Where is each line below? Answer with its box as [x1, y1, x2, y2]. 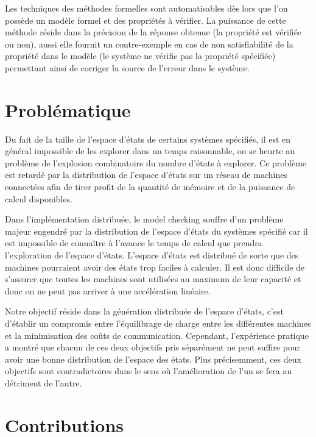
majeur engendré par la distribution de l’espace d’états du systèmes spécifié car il [5, 224, 308, 237]
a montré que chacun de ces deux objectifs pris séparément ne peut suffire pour [5, 341, 301, 354]
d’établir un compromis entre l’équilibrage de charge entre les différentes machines [5, 317, 311, 329]
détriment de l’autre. [5, 376, 82, 389]
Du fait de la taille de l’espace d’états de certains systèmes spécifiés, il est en [5, 132, 291, 145]
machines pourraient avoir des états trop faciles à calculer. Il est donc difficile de [5, 260, 305, 273]
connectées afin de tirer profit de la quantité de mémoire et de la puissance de [5, 180, 295, 193]
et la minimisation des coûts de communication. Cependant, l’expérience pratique [5, 329, 309, 341]
